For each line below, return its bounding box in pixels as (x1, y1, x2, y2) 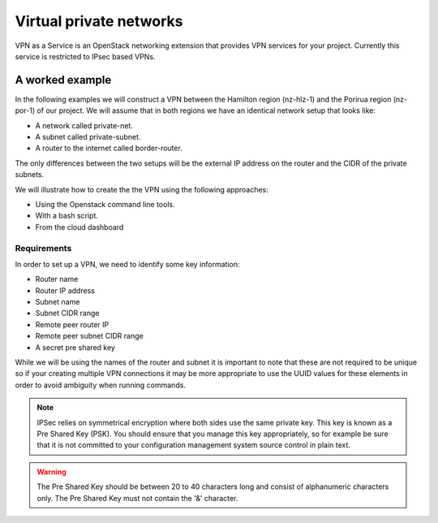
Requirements (15, 242, 72, 253)
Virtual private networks (15, 12, 183, 30)
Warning (36, 467, 67, 477)
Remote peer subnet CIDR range (35, 331, 144, 341)
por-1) (15, 106, 36, 115)
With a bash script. (35, 211, 99, 221)
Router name (35, 274, 79, 284)
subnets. (15, 170, 45, 179)
